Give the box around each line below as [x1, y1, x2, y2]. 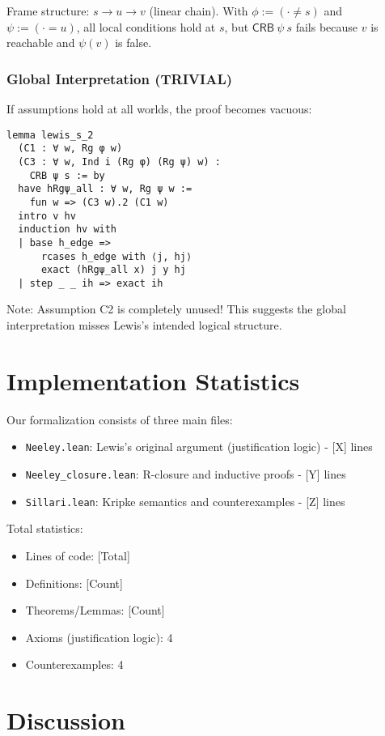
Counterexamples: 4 [25, 656, 124, 673]
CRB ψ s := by [29, 169, 105, 181]
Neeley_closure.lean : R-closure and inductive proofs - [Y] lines [25, 466, 346, 483]
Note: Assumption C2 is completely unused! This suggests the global [6, 300, 346, 317]
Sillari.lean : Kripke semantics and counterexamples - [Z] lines [25, 492, 345, 509]
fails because [295, 18, 358, 35]
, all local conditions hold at [76, 18, 216, 35]
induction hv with [18, 223, 117, 236]
